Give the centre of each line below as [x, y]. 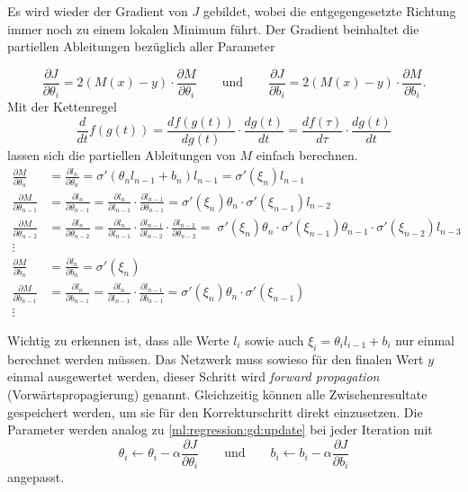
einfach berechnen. [307, 154]
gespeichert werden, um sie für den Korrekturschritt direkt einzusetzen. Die [215, 411]
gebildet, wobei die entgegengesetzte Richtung [329, 11]
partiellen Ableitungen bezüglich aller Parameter [141, 46]
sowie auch [274, 340]
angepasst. [36, 477]
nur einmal [425, 340]
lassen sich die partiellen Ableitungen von [121, 154]
